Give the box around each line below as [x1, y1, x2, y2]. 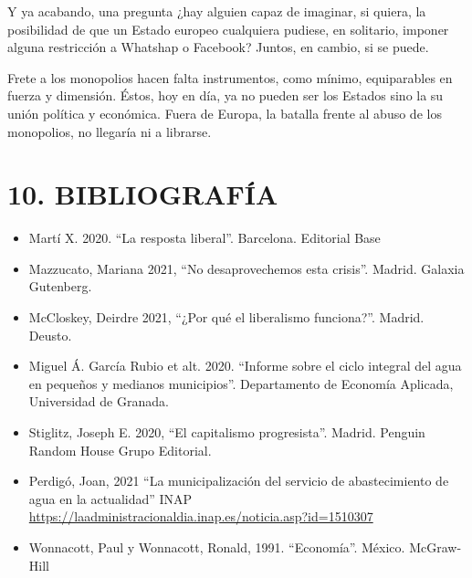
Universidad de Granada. [28, 392, 169, 411]
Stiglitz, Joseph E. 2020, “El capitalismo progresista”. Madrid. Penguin [28, 423, 425, 442]
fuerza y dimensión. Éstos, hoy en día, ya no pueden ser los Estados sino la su [7, 86, 444, 105]
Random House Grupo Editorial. [28, 440, 212, 459]
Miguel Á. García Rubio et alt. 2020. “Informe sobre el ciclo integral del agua [28, 356, 462, 375]
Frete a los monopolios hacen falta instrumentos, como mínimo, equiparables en [7, 68, 453, 87]
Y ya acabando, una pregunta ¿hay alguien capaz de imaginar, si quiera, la [7, 2, 426, 20]
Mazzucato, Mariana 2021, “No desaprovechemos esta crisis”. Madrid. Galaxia [28, 258, 465, 278]
